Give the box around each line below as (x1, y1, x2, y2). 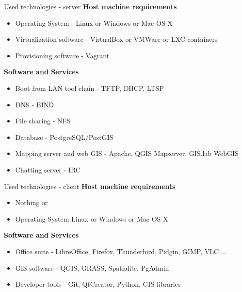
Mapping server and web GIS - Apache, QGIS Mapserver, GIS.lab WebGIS (15, 148, 239, 158)
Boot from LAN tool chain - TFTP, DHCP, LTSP (15, 83, 164, 93)
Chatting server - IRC (15, 164, 81, 174)
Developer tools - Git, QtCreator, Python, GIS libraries (15, 279, 181, 289)
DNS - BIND (15, 99, 54, 109)
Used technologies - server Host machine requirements (4, 1, 177, 11)
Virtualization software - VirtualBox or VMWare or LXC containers (15, 34, 218, 44)
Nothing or (15, 197, 48, 207)
